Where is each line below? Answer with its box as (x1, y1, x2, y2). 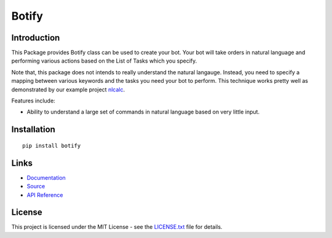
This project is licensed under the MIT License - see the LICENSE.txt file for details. (11, 223, 223, 231)
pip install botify (22, 142, 81, 149)
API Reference (26, 191, 63, 199)
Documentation (26, 174, 66, 181)
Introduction (11, 33, 60, 43)
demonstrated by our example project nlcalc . (11, 86, 125, 93)
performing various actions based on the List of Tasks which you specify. (11, 57, 197, 64)
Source (26, 183, 45, 190)
